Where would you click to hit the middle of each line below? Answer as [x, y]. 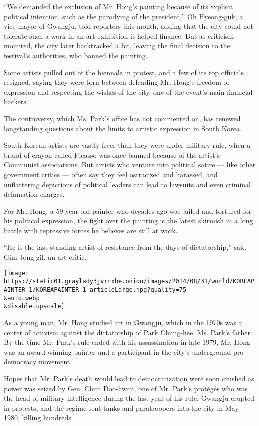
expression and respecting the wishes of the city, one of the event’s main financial [128, 92]
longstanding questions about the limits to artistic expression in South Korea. [123, 128]
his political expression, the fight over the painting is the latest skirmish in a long [129, 221]
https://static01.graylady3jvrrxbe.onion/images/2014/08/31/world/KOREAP [129, 282]
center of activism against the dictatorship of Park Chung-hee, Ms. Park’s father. [128, 332]
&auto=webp [22, 298]
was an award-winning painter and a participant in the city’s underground [118, 352]
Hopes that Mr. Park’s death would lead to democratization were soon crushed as [129, 378]
